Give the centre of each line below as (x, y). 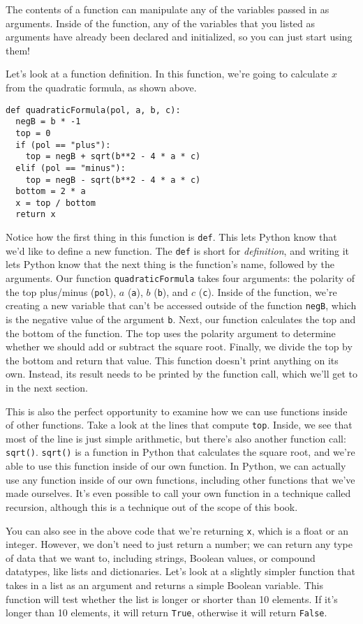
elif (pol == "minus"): (71, 168)
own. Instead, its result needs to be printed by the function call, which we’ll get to (181, 374)
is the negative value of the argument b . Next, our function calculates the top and (181, 319)
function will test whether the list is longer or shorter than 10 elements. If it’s (172, 599)
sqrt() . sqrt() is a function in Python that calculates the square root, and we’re (180, 452)
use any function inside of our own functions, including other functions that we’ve (180, 479)
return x (36, 215)
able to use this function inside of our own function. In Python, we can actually (176, 466)
